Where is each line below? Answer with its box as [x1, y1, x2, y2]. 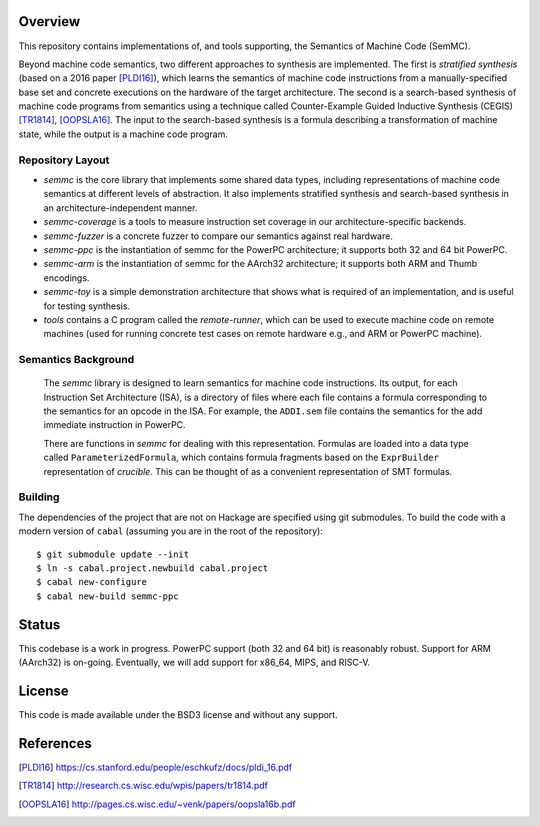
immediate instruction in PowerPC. [43, 419, 186, 431]
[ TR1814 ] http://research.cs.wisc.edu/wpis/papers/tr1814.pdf [18, 780, 269, 792]
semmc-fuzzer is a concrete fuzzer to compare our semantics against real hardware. [43, 230, 394, 242]
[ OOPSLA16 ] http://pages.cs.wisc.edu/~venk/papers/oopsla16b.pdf [18, 798, 296, 810]
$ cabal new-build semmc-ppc [36, 590, 179, 602]
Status [18, 616, 61, 633]
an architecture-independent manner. [43, 201, 198, 214]
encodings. [43, 271, 90, 284]
